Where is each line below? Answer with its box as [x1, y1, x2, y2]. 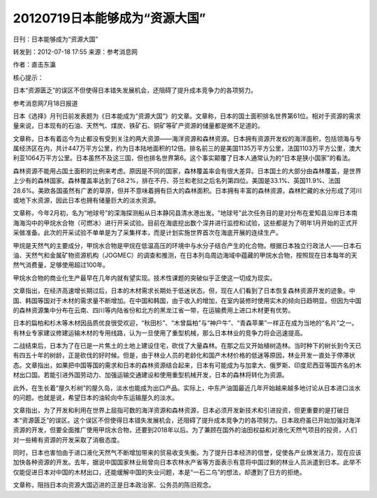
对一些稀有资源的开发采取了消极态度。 [13, 435, 124, 444]
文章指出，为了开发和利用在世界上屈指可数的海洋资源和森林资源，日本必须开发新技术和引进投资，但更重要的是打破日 [13, 406, 349, 415]
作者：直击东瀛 [13, 60, 56, 69]
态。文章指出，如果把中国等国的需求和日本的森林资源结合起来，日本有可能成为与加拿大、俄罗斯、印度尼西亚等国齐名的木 [13, 360, 362, 369]
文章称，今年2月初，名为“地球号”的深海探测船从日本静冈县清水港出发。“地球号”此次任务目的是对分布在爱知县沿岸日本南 [13, 209, 358, 217]
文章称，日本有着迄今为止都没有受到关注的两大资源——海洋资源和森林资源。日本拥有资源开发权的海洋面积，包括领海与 [13, 134, 355, 142]
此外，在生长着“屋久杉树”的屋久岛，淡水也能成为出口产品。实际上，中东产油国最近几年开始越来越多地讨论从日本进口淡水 [13, 383, 361, 392]
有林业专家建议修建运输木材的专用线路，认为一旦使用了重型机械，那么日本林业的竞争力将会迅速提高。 [13, 328, 306, 337]
